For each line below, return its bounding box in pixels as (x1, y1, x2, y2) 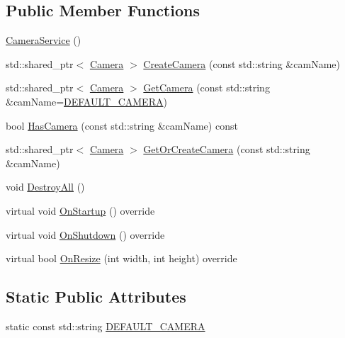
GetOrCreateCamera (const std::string (143, 142, 310, 157)
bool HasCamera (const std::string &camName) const (6, 118, 238, 133)
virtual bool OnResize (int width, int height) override (6, 251, 237, 266)
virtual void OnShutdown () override (6, 227, 165, 242)
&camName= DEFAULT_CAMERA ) (6, 94, 167, 108)
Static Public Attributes (6, 286, 186, 308)
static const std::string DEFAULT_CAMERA (6, 318, 205, 333)
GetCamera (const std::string (143, 80, 270, 95)
